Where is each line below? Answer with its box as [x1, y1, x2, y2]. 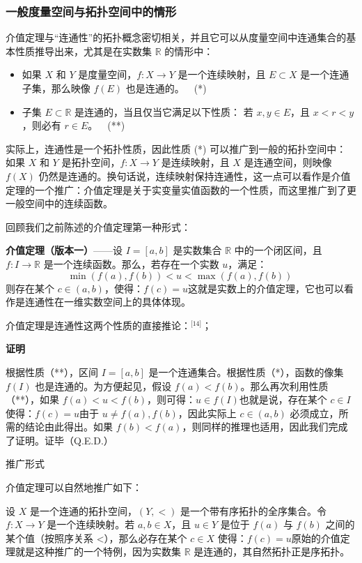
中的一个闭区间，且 [234, 243, 322, 257]
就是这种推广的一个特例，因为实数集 [15, 544, 181, 559]
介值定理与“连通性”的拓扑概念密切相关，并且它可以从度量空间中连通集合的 [6, 30, 347, 45]
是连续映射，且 [161, 155, 230, 170]
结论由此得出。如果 [24, 419, 113, 434]
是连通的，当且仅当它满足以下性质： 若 [74, 104, 253, 119]
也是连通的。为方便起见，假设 [35, 378, 172, 393]
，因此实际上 [178, 405, 237, 420]
